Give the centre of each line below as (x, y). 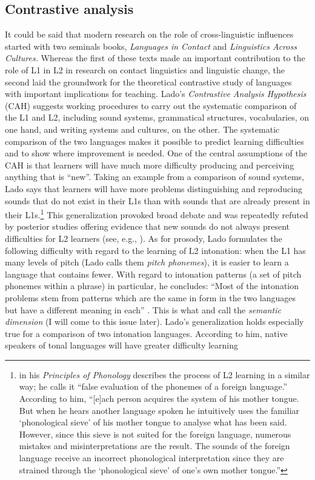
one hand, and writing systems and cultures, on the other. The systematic (142, 129)
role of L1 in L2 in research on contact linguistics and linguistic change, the (145, 69)
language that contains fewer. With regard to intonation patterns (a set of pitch (153, 274)
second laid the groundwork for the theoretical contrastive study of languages (148, 82)
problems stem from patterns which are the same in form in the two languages (151, 297)
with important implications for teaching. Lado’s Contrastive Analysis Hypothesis (156, 94)
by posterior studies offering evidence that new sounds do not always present (148, 226)
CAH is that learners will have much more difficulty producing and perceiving (150, 165)
